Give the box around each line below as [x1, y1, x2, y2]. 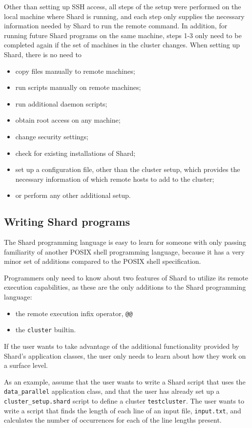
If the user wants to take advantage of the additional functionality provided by [4, 341, 239, 351]
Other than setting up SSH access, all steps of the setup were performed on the [4, 1, 241, 11]
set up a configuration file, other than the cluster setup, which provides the [15, 164, 240, 174]
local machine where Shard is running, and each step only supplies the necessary [4, 11, 245, 21]
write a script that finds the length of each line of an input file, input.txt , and [4, 405, 241, 415]
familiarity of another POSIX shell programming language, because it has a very [4, 246, 245, 257]
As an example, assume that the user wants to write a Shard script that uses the [4, 376, 246, 386]
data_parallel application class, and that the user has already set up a [4, 386, 220, 396]
